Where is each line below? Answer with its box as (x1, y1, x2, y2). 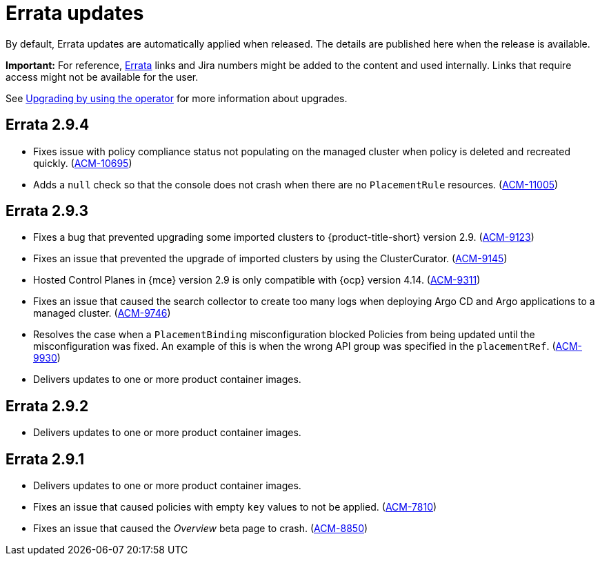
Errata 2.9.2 (6, 397, 89, 415)
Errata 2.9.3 (6, 202, 88, 220)
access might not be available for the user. (6, 70, 199, 83)
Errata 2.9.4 (6, 116, 90, 134)
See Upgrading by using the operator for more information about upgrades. (6, 92, 348, 104)
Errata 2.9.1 (6, 450, 85, 468)
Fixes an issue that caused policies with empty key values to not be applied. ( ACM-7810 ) (33, 501, 437, 513)
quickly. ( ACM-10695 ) (33, 157, 132, 169)
